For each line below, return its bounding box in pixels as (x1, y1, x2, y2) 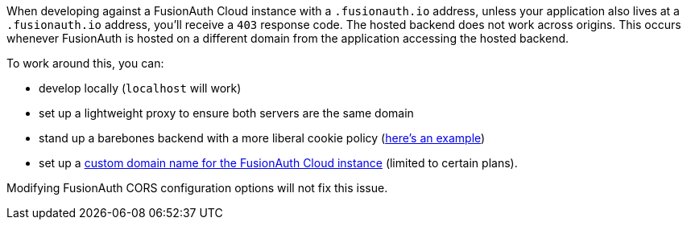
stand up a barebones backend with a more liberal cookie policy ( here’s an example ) (39, 131, 486, 145)
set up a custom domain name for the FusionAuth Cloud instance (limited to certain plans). (39, 156, 518, 170)
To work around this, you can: (6, 56, 164, 70)
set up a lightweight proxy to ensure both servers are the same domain (39, 106, 414, 120)
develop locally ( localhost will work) (39, 81, 242, 95)
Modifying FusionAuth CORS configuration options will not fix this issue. (6, 181, 388, 195)
